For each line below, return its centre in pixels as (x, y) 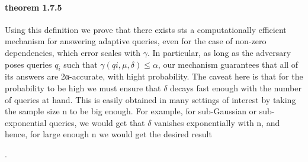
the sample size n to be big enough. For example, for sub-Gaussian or (131, 111)
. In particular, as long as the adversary (219, 52)
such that (81, 64)
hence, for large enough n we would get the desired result (108, 134)
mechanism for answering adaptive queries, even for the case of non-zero (136, 41)
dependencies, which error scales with (73, 52)
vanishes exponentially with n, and (217, 122)
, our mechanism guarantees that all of (228, 64)
